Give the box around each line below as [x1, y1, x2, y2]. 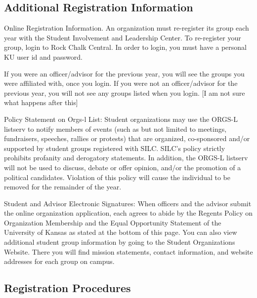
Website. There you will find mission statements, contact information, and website [4, 246, 253, 257]
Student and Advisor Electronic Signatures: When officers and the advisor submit [4, 198, 252, 208]
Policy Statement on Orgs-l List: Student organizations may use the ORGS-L [4, 113, 238, 124]
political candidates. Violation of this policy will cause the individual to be [4, 172, 231, 182]
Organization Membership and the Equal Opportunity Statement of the [4, 217, 221, 227]
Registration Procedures [4, 280, 131, 296]
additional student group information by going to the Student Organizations [4, 237, 235, 247]
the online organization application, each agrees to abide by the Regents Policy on [4, 208, 253, 218]
